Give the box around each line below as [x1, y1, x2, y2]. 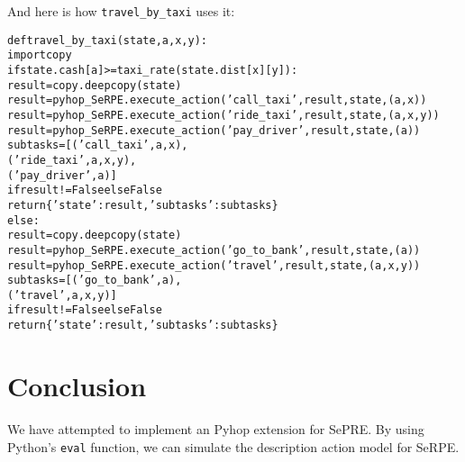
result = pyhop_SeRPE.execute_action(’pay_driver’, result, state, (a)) [7, 123, 421, 137]
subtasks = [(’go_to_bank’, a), [7, 274, 182, 287]
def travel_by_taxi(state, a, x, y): [7, 33, 207, 47]
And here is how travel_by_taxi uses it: [7, 2, 235, 20]
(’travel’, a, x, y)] [7, 288, 117, 302]
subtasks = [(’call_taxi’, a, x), [7, 139, 188, 152]
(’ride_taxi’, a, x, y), [7, 153, 137, 167]
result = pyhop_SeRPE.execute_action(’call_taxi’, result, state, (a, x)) [7, 94, 427, 107]
